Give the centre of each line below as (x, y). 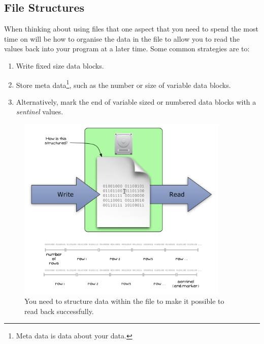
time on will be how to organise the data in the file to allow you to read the (122, 38)
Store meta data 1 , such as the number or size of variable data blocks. (123, 84)
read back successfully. (59, 311)
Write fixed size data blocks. (60, 65)
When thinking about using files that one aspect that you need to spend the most (131, 29)
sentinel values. (40, 112)
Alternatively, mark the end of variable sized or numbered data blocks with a (136, 101)
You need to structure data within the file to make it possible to (124, 301)
